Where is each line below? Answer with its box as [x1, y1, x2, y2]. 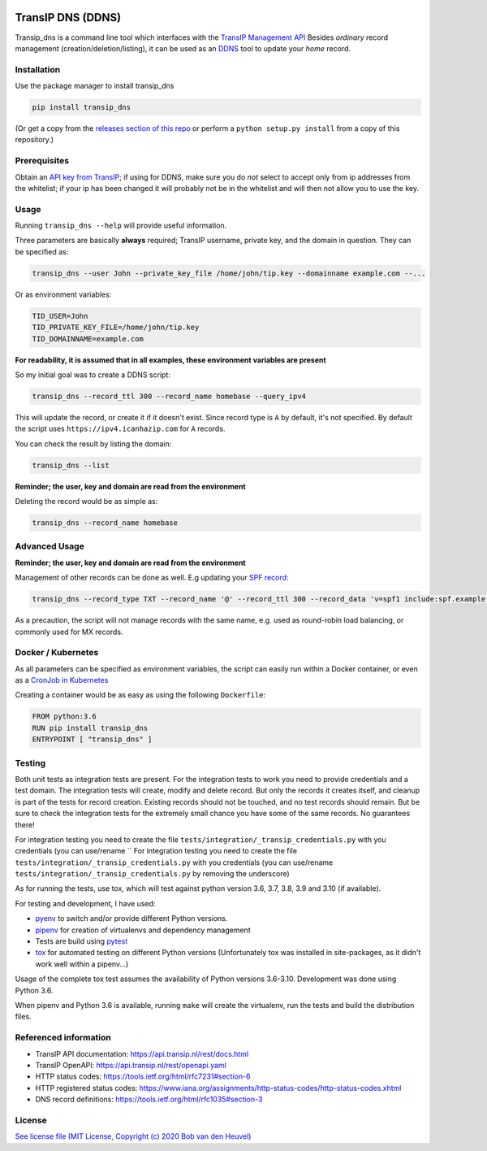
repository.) [15, 135, 54, 145]
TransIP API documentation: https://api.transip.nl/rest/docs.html [35, 1049, 249, 1058]
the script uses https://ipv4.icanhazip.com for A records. [15, 423, 226, 434]
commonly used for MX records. [15, 627, 123, 636]
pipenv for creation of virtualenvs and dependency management [35, 925, 251, 935]
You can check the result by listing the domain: [15, 439, 172, 449]
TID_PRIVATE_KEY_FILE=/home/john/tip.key [32, 323, 200, 332]
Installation [15, 63, 61, 75]
